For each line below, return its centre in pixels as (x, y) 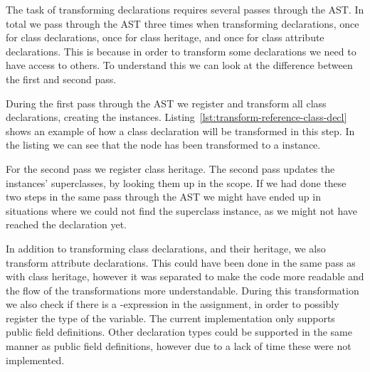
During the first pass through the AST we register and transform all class (166, 103)
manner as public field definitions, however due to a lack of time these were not (179, 346)
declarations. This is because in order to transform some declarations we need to (181, 51)
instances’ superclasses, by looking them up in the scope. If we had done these (176, 182)
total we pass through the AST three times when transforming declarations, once (183, 23)
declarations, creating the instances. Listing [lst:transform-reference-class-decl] (176, 117)
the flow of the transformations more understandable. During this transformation (183, 290)
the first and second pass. (61, 79)
